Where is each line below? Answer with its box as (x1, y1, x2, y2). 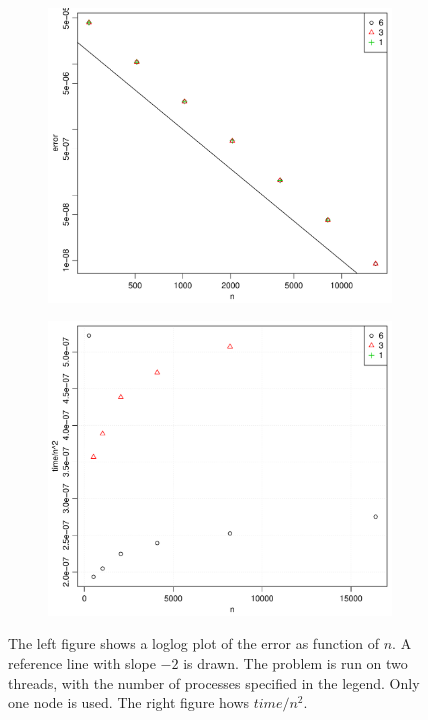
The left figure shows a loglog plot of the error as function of (8, 633, 379, 654)
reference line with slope (8, 653, 156, 673)
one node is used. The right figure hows (8, 692, 250, 713)
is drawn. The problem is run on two (183, 653, 408, 673)
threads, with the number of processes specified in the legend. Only (8, 672, 420, 693)
